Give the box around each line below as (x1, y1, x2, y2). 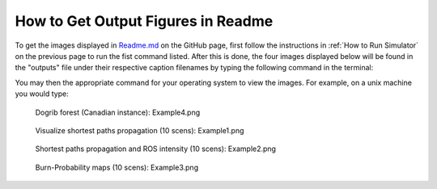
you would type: (15, 89, 69, 99)
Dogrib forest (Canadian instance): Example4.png (35, 107, 201, 117)
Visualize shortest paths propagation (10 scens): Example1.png (35, 125, 244, 135)
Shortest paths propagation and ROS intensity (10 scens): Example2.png (35, 144, 277, 153)
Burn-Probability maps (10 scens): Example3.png (35, 162, 198, 172)
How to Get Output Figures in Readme (15, 12, 274, 30)
